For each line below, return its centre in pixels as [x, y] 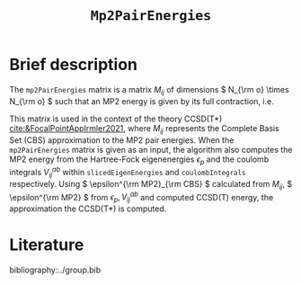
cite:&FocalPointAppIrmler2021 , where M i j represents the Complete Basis [145, 129]
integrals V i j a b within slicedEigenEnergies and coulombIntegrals [128, 173]
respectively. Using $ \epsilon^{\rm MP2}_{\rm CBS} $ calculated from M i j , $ [151, 185]
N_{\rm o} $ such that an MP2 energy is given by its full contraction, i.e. [142, 101]
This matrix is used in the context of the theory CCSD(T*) [116, 119]
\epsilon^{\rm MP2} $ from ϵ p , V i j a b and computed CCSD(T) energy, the [142, 197]
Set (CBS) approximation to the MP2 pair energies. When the [122, 140]
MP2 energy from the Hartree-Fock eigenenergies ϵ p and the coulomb [139, 160]
